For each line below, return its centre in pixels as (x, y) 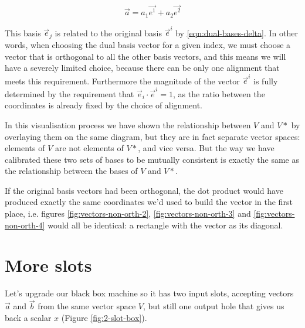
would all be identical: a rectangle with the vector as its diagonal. (165, 225)
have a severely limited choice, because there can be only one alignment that (142, 68)
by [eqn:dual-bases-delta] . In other (237, 33)
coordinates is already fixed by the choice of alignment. (104, 105)
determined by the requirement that (70, 93)
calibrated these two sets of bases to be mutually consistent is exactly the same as (152, 159)
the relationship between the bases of (71, 171)
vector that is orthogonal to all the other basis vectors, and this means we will (145, 56)
